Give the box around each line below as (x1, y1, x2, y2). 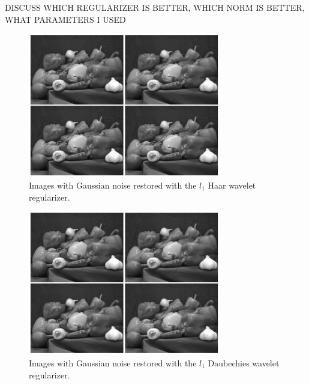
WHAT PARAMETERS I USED (5, 13, 126, 25)
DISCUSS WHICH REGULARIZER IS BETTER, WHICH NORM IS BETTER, (5, 1, 305, 13)
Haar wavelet (208, 178, 256, 191)
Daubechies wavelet (208, 356, 280, 369)
